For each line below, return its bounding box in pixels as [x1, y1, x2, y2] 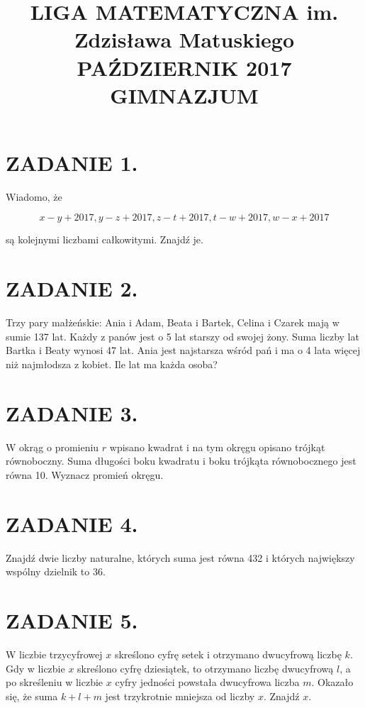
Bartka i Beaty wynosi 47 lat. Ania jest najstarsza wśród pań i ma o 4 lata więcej [6, 343, 361, 358]
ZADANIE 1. [6, 148, 138, 177]
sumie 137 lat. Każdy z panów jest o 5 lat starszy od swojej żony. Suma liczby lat [6, 328, 359, 343]
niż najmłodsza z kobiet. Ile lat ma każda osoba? [6, 356, 218, 371]
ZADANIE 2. [6, 274, 138, 303]
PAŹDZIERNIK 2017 [77, 52, 292, 82]
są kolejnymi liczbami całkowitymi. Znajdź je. [6, 232, 203, 247]
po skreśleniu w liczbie [6, 675, 103, 690]
